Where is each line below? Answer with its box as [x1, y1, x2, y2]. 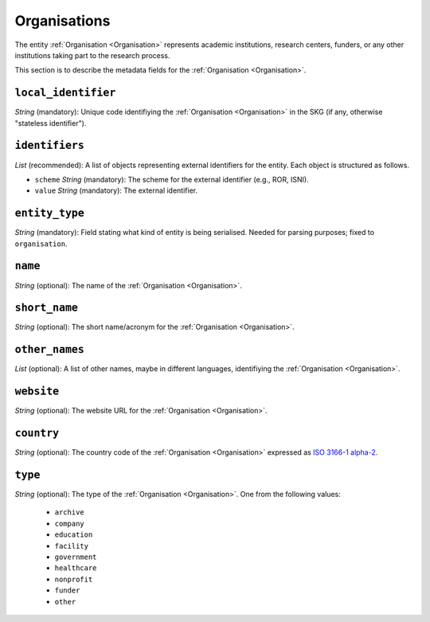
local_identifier [14, 86, 116, 100]
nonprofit [54, 574, 93, 584]
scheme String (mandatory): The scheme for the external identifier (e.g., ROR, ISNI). [34, 174, 310, 184]
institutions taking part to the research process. [14, 50, 170, 60]
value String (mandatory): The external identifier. [34, 186, 198, 195]
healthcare [54, 564, 97, 573]
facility [54, 542, 89, 550]
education [54, 530, 93, 539]
